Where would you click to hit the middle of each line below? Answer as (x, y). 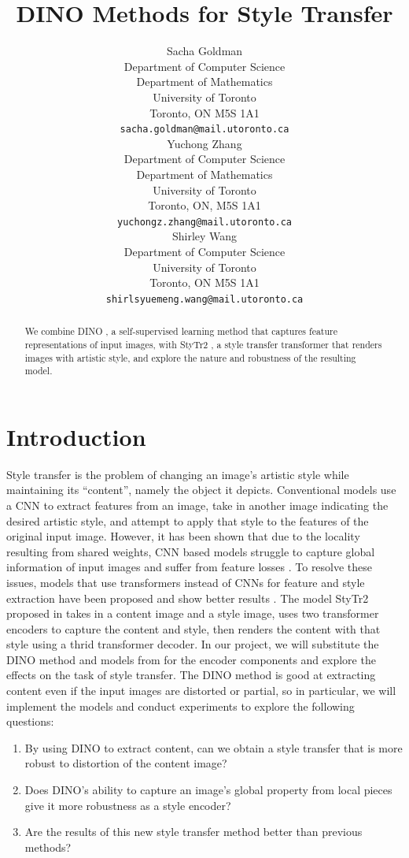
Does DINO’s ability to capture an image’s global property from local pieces (208, 790)
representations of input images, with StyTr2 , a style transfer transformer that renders (203, 344)
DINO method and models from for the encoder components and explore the (191, 659)
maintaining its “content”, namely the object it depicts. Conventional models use (201, 490)
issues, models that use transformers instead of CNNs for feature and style (186, 582)
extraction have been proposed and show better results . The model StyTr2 (188, 598)
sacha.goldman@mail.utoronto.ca (204, 130)
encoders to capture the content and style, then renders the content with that (193, 628)
